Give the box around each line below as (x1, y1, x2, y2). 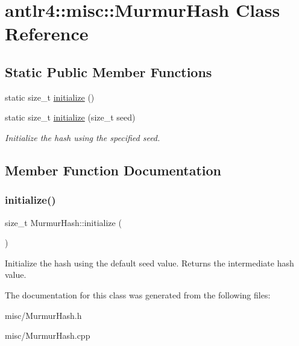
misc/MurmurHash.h (5, 309, 82, 321)
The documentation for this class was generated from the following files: (5, 288, 271, 301)
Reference (5, 21, 89, 46)
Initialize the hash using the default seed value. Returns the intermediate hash (5, 256, 294, 269)
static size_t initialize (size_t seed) (5, 111, 136, 124)
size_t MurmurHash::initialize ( (5, 216, 122, 228)
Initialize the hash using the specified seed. (5, 131, 160, 143)
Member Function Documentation (5, 160, 222, 179)
